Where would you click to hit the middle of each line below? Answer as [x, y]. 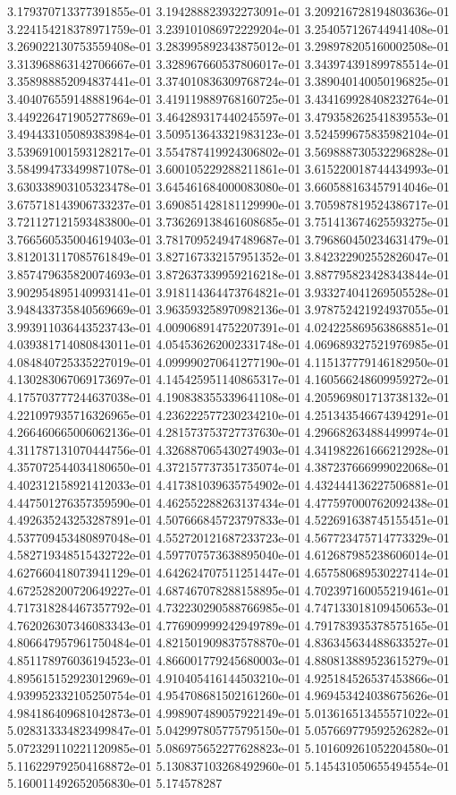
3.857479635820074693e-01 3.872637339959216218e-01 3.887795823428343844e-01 [228, 274]
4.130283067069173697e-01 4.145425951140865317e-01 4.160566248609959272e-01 [228, 379]
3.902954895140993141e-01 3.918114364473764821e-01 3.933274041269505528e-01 [228, 291]
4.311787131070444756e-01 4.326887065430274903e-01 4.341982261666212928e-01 [228, 449]
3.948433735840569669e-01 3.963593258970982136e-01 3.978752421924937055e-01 [228, 309]
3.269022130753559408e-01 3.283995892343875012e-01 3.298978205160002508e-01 [228, 46]
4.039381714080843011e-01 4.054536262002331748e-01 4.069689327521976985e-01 [228, 344]
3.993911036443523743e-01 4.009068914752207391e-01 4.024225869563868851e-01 [228, 326]
